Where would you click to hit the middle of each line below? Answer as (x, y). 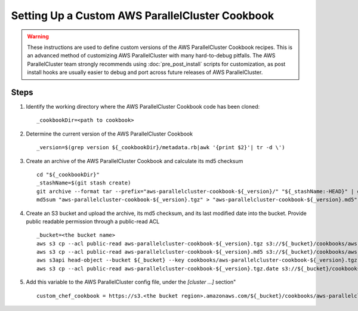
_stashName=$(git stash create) (84, 183)
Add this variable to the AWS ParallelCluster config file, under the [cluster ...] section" (131, 282)
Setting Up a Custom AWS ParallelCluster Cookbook (143, 16)
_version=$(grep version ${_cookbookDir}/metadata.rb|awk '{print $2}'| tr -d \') (161, 147)
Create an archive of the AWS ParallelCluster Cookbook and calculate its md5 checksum (135, 161)
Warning (38, 36)
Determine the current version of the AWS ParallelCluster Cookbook (109, 134)
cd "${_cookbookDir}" (68, 174)
